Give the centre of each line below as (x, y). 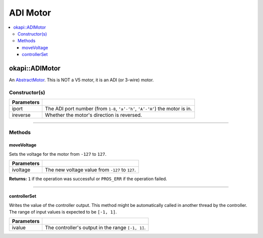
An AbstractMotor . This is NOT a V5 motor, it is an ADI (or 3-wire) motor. (81, 80)
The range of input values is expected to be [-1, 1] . (63, 212)
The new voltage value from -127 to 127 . (91, 170)
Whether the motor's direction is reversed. (94, 115)
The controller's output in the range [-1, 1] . (95, 228)
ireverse (21, 115)
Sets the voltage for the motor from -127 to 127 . (58, 154)
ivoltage (21, 170)
